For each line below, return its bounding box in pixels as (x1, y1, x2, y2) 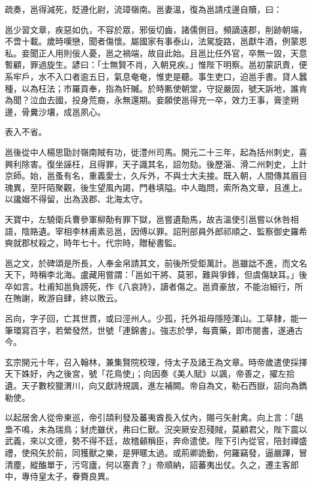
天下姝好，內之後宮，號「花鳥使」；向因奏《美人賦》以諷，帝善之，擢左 (5, 367, 286, 380)
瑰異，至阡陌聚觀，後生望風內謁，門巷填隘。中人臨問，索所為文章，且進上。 (5, 181, 307, 193)
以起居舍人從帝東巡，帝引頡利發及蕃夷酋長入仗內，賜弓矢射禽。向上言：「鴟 (5, 411, 303, 424)
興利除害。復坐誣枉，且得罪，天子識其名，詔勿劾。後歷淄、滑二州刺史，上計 (5, 157, 307, 170)
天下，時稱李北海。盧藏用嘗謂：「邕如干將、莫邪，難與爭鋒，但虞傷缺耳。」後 (5, 268, 307, 281)
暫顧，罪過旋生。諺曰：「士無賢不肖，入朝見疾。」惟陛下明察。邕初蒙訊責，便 (5, 58, 307, 71)
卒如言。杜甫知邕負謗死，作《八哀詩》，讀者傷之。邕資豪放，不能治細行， (5, 280, 295, 292)
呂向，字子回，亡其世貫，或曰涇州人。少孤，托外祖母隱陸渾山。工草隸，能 (5, 312, 299, 325)
